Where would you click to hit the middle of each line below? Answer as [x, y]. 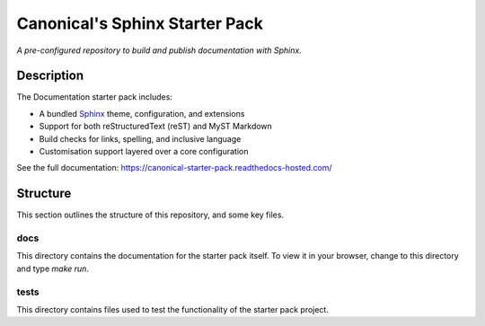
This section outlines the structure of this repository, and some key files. [150, 215]
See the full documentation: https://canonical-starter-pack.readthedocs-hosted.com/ [174, 168]
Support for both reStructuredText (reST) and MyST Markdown [156, 127]
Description [50, 76]
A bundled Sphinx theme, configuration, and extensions [142, 113]
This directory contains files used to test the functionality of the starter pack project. [173, 309]
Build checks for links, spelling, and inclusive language [140, 138]
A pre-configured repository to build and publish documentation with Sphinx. [159, 50]
